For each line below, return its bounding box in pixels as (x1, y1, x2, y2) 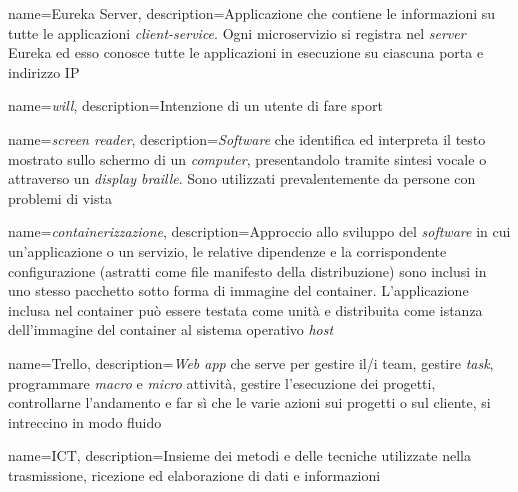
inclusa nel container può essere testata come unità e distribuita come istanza (8, 299, 483, 320)
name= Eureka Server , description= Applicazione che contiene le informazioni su (8, 3, 496, 23)
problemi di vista (8, 187, 112, 208)
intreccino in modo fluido (8, 411, 162, 432)
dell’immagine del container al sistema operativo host (8, 319, 334, 340)
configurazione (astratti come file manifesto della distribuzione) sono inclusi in (8, 260, 487, 281)
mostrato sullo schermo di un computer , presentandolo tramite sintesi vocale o (8, 148, 487, 169)
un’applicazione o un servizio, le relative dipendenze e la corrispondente (8, 240, 447, 261)
